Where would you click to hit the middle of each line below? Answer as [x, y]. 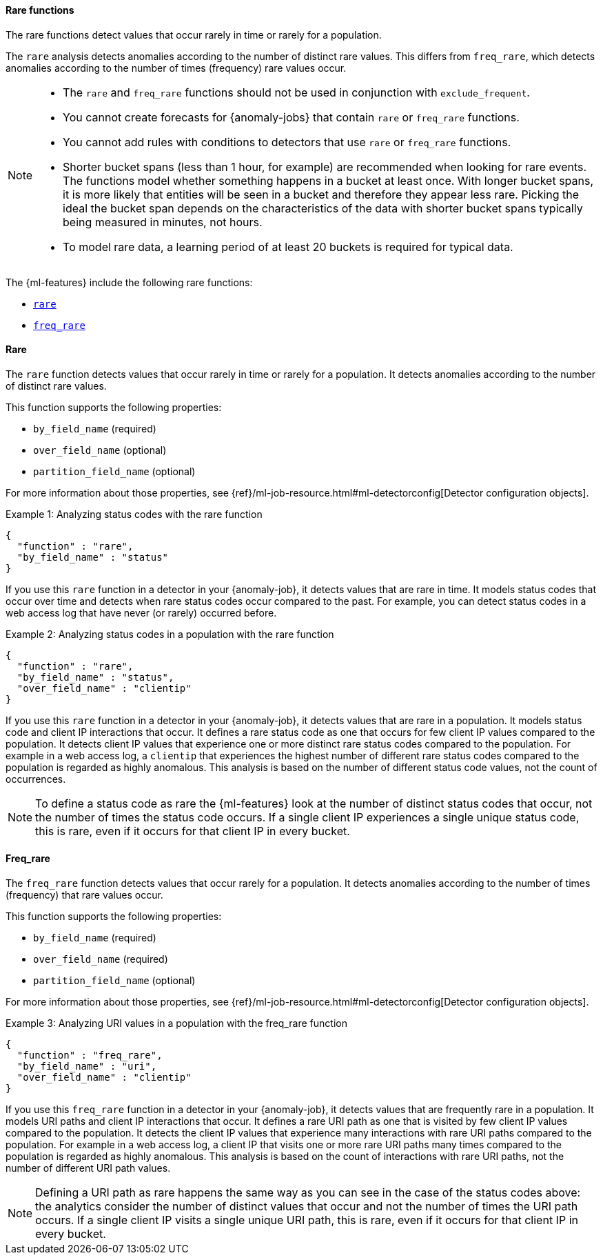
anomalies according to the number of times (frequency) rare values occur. [176, 68]
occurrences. [36, 779]
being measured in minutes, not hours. [163, 222]
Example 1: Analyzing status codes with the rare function [134, 514]
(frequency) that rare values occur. [84, 895]
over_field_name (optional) [100, 450]
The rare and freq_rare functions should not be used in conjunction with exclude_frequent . [296, 92]
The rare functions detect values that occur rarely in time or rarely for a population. [194, 34]
